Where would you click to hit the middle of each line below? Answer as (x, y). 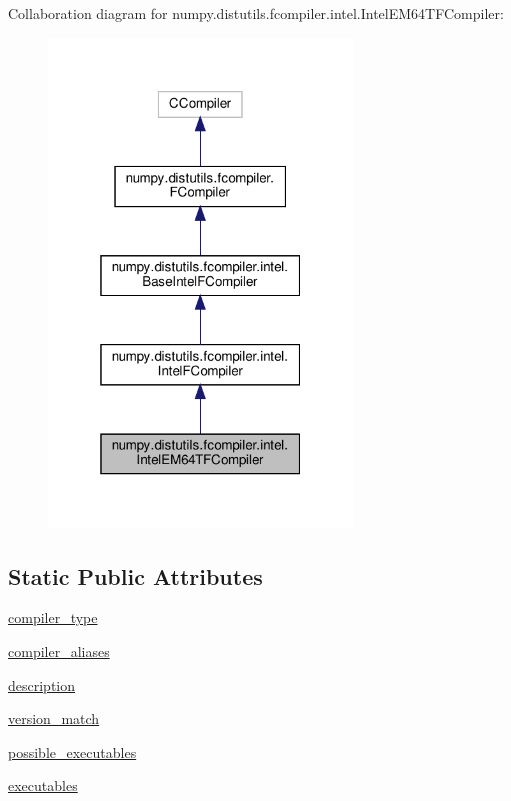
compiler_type (53, 617)
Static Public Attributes (135, 575)
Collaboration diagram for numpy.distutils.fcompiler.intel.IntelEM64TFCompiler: (256, 13)
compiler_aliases (59, 650)
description (42, 684)
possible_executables (72, 751)
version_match (54, 718)
